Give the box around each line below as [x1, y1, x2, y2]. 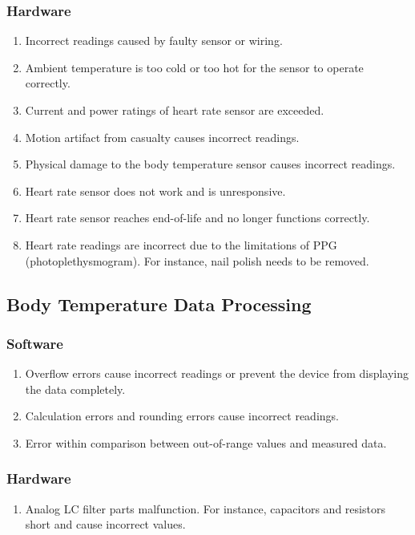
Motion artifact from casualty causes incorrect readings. [25, 128, 300, 145]
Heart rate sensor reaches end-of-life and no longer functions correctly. [25, 209, 370, 226]
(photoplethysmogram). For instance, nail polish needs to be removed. [25, 252, 369, 269]
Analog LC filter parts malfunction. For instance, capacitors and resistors [25, 500, 385, 517]
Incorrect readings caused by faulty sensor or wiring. [25, 32, 283, 49]
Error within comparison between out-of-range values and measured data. [25, 434, 387, 451]
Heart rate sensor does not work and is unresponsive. [25, 182, 286, 199]
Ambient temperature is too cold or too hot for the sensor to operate [25, 59, 364, 75]
